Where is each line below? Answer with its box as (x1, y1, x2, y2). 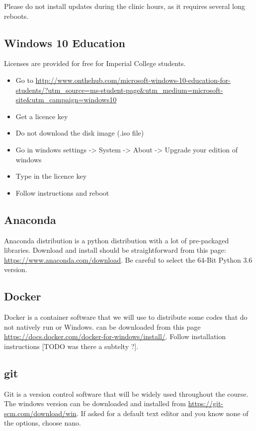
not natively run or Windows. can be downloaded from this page (4, 321, 201, 332)
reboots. (4, 10, 29, 21)
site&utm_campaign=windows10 (15, 94, 117, 105)
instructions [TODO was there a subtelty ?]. (4, 341, 139, 351)
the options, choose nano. (4, 418, 81, 428)
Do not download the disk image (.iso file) (15, 128, 144, 138)
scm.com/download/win (4, 408, 77, 418)
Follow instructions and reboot (15, 187, 109, 198)
